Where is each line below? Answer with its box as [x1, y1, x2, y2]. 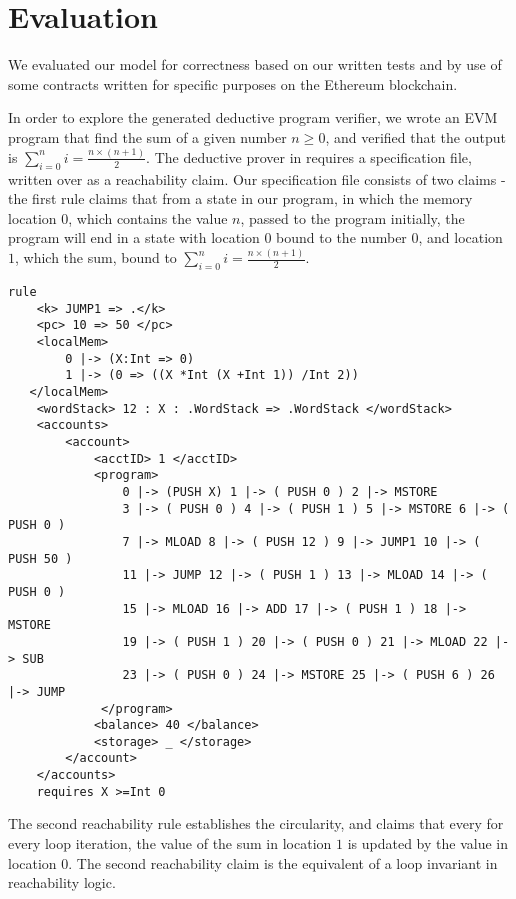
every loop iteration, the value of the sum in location [8, 833, 332, 854]
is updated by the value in [347, 833, 508, 854]
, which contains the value [68, 207, 228, 228]
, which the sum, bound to [15, 247, 177, 268]
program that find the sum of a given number [8, 126, 287, 147]
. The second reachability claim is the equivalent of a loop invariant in [68, 852, 498, 873]
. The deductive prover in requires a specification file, [146, 146, 472, 167]
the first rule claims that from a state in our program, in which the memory [8, 188, 473, 209]
